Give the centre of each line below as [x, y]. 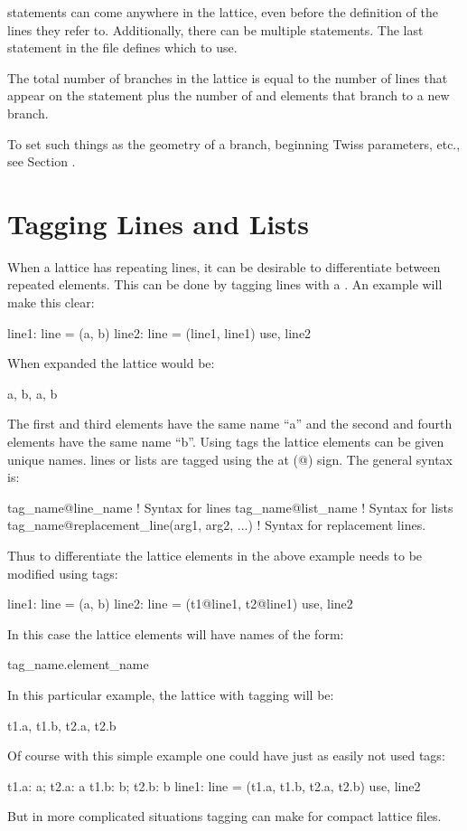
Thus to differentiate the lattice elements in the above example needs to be [215, 555]
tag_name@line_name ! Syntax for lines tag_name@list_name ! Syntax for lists [230, 507]
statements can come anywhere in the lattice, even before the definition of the [223, 12]
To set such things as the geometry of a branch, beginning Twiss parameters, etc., [234, 143]
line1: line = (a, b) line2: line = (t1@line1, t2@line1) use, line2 [180, 604]
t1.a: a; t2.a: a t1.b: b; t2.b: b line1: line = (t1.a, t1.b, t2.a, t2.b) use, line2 [214, 785]
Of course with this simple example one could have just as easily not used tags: [226, 755]
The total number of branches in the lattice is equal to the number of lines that [228, 77]
